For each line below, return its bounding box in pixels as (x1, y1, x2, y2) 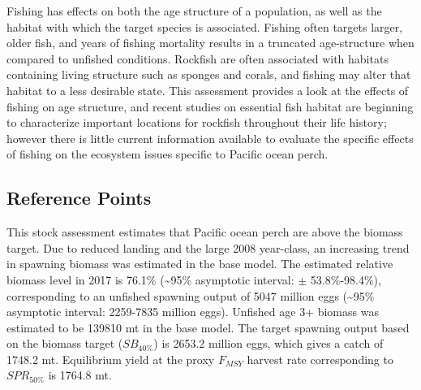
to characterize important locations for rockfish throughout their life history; (6, 114, 387, 131)
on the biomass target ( (6, 335, 123, 352)
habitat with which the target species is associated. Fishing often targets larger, (6, 18, 403, 35)
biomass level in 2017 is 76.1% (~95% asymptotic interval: (6, 271, 294, 288)
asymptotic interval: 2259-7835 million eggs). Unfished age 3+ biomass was (6, 303, 379, 320)
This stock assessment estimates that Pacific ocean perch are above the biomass (6, 223, 403, 240)
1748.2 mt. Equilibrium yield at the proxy (6, 350, 215, 367)
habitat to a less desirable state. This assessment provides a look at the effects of (6, 81, 409, 98)
